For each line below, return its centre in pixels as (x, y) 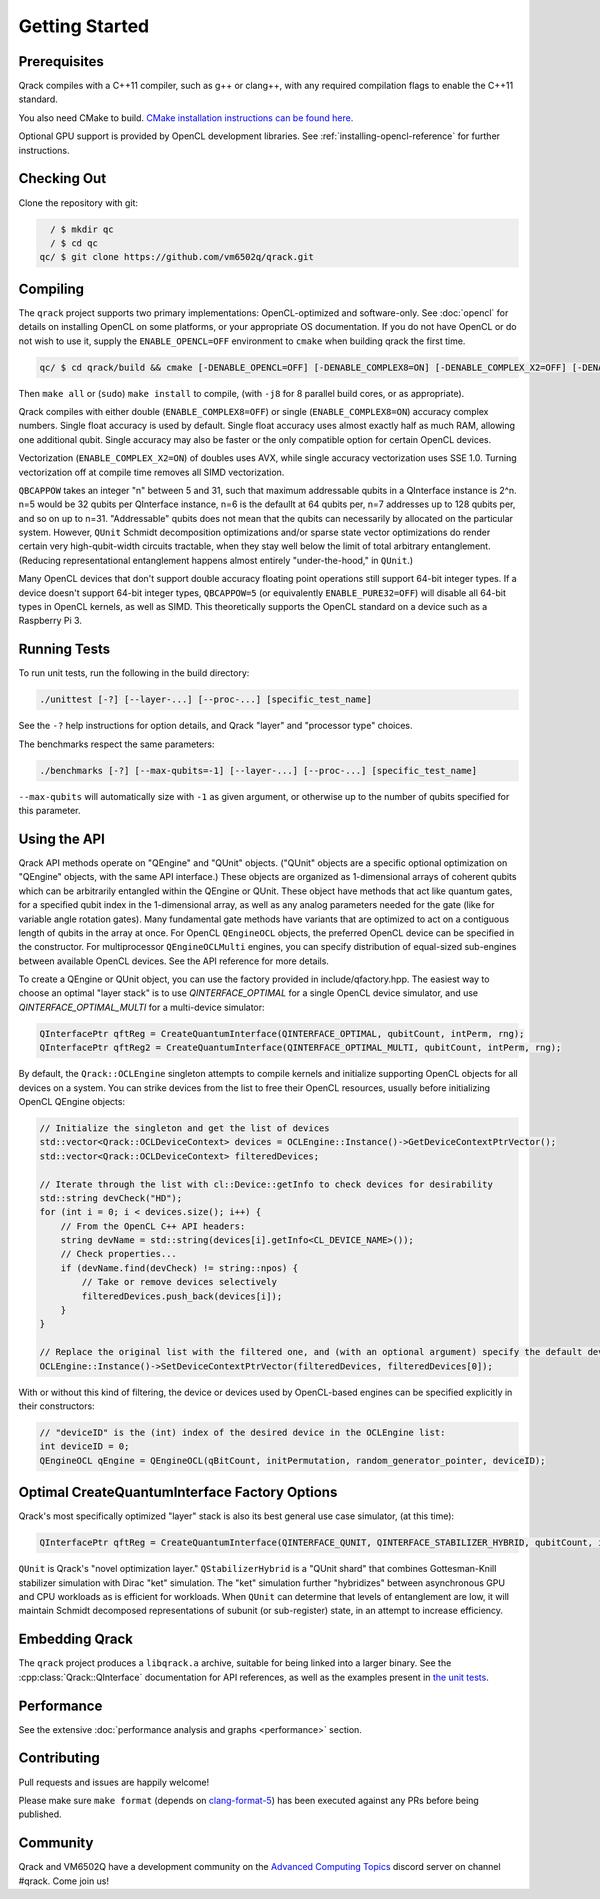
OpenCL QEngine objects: (71, 1101)
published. (40, 1814)
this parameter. (49, 811)
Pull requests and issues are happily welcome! (114, 1782)
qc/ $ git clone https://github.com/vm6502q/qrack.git (176, 257)
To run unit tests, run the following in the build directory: (134, 673)
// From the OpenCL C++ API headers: (153, 1226)
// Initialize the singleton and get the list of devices (184, 1128)
